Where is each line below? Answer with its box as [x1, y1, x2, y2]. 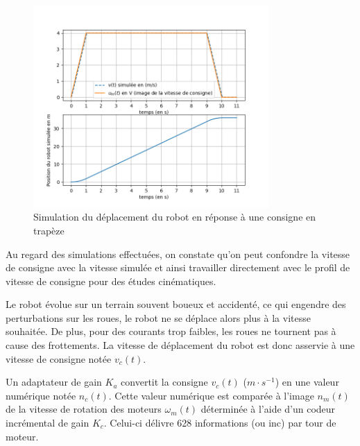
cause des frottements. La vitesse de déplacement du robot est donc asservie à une [6, 338, 355, 352]
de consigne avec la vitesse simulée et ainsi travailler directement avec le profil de [6, 260, 350, 275]
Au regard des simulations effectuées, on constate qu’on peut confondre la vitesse [6, 246, 350, 261]
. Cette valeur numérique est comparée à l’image [108, 388, 314, 402]
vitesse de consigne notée [6, 351, 112, 366]
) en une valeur [275, 375, 339, 389]
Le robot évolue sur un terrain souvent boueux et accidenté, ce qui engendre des [6, 297, 346, 311]
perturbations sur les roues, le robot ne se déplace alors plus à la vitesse [6, 310, 311, 325]
